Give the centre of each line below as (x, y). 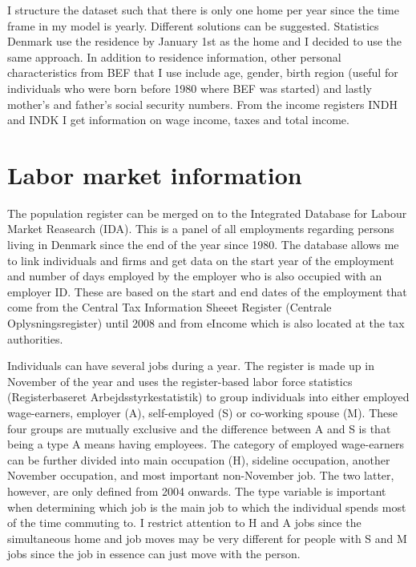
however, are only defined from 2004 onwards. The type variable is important (197, 491)
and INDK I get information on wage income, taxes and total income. (178, 120)
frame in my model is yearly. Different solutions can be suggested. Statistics (193, 25)
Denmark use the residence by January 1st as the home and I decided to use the (205, 41)
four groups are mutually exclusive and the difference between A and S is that (199, 428)
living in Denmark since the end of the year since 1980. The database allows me (203, 245)
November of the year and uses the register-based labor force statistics (180, 381)
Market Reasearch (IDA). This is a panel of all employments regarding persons (201, 229)
